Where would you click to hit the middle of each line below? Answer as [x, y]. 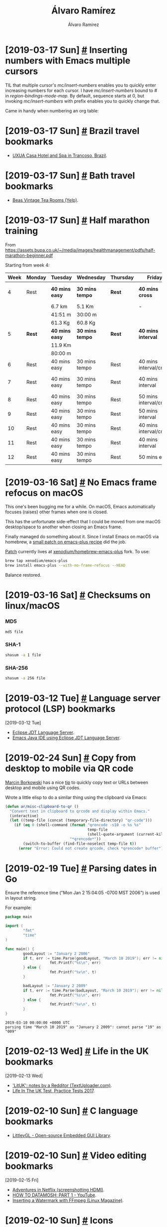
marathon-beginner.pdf [29, 255]
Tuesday [61, 277]
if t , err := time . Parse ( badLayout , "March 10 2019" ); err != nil [93, 990]
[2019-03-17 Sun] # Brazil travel [72, 131]
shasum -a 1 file [23, 655]
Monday [36, 277]
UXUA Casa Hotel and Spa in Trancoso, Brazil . [60, 155]
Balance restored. [23, 575]
